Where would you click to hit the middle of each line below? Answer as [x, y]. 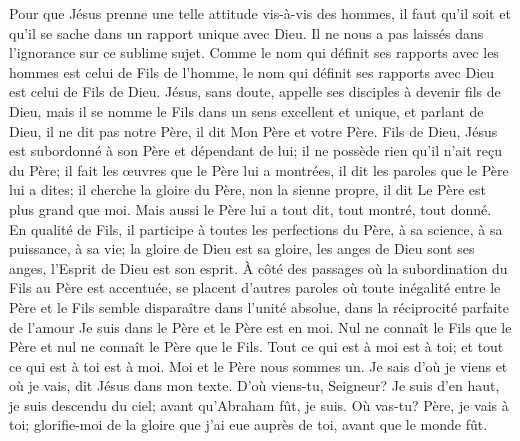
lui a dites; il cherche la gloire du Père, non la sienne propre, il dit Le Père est [248, 189]
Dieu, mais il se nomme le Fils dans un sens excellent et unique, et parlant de [246, 110]
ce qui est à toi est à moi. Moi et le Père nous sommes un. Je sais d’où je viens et [258, 365]
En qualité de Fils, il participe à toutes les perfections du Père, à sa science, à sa [256, 228]
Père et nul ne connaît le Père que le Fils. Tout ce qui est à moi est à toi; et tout [256, 346]
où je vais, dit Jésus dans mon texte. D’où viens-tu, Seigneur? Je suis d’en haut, [254, 385]
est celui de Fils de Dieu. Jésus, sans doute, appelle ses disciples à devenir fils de [255, 91]
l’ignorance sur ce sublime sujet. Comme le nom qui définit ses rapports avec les [254, 52]
